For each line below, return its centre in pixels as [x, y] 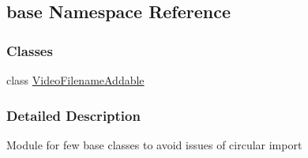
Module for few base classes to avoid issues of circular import [154, 144]
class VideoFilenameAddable [75, 80]
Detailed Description [73, 115]
